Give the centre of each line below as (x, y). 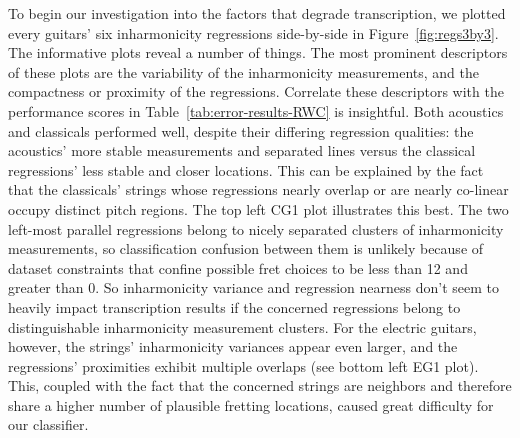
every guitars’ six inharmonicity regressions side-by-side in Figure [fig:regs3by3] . (253, 32)
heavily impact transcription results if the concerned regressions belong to (234, 306)
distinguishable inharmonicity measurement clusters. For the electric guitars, (242, 326)
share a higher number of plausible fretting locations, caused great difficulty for (251, 404)
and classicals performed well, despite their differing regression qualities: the (241, 130)
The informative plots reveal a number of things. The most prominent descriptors (258, 52)
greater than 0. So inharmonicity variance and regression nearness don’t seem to (254, 287)
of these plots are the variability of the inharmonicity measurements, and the (244, 71)
